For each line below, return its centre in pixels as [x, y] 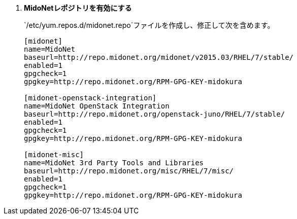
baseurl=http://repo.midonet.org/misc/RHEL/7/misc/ [129, 171]
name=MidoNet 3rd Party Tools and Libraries [114, 163]
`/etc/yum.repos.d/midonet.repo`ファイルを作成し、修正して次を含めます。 [149, 25]
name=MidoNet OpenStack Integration [97, 106]
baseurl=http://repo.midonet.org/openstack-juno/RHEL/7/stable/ [155, 114]
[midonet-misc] [54, 155]
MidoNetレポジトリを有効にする [78, 8]
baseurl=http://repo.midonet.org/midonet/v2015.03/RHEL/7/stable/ [159, 57]
